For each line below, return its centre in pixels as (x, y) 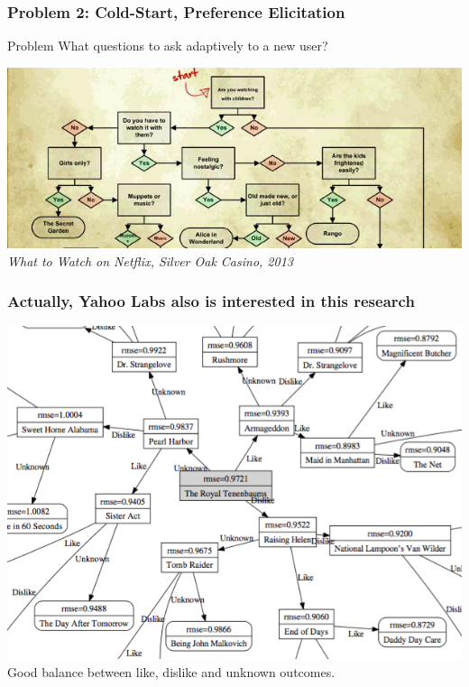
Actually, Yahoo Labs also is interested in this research (211, 301)
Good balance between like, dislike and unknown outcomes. (171, 672)
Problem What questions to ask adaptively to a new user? (168, 46)
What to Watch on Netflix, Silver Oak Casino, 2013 (150, 260)
